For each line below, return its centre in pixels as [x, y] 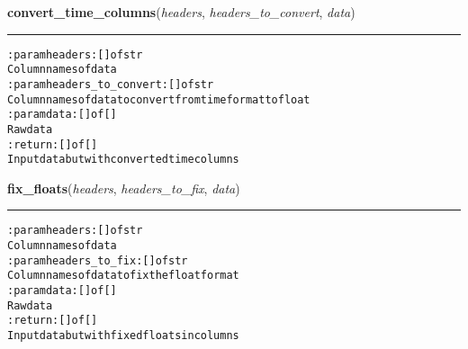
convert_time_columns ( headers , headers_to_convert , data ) [181, 12]
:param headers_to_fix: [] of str [98, 260]
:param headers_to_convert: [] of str [111, 84]
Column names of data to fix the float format [123, 276]
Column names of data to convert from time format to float [159, 99]
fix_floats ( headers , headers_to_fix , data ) [124, 188]
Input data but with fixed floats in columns [123, 336]
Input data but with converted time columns [123, 160]
